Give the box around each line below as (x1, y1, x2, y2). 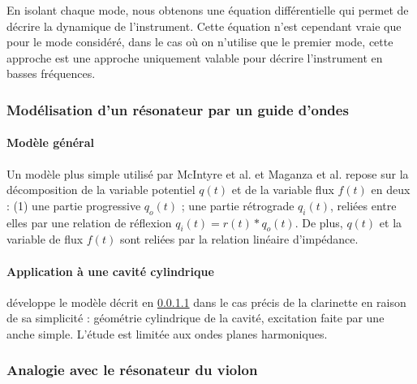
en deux (371, 181, 411, 198)
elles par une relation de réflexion (6, 214, 172, 231)
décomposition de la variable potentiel (6, 181, 196, 198)
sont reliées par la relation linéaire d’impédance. (119, 231, 359, 248)
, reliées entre (330, 196, 397, 214)
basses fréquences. (6, 65, 96, 82)
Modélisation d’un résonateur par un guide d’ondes (6, 99, 349, 119)
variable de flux (6, 231, 84, 248)
